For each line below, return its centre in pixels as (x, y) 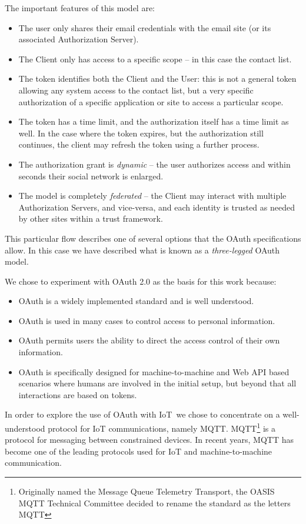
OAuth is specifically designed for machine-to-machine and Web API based (154, 371)
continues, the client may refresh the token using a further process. (139, 144)
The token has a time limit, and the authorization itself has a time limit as (154, 121)
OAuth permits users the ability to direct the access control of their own (149, 340)
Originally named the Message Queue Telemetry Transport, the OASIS (147, 491)
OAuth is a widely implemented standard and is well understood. (136, 301)
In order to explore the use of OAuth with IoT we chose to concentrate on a (142, 414)
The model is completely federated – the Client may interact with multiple (152, 196)
